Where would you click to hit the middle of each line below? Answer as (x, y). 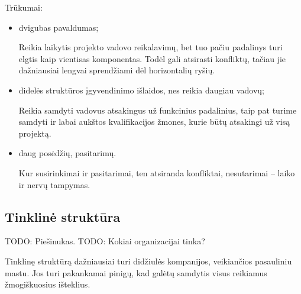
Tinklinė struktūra (63, 216)
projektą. (35, 133)
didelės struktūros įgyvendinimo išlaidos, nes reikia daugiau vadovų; (141, 90)
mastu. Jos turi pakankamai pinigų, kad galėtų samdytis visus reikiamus (136, 272)
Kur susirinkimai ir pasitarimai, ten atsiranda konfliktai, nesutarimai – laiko (157, 172)
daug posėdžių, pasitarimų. (67, 153)
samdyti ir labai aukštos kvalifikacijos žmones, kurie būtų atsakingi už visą (154, 122)
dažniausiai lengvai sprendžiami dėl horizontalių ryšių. (117, 70)
